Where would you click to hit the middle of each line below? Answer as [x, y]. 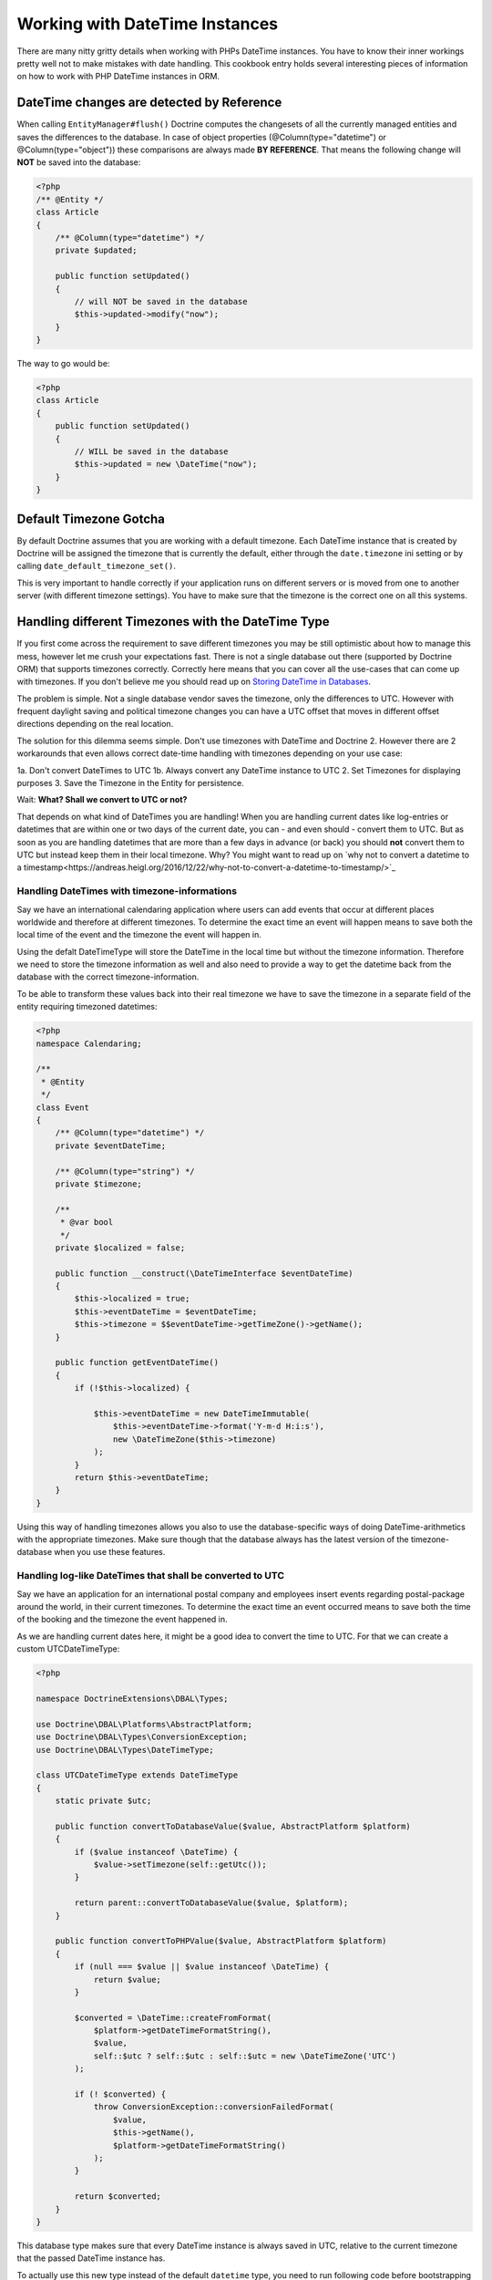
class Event [63, 1107]
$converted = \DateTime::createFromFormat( [173, 2017]
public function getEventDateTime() [137, 1363]
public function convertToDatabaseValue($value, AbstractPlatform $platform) [233, 1826]
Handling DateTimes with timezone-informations [127, 891]
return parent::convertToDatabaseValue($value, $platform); [211, 1903]
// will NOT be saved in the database [161, 301]
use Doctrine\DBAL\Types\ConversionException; [142, 1737]
